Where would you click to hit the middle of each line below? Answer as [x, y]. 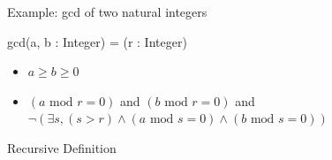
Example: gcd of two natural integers [107, 11]
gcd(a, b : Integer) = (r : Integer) [97, 41]
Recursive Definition [62, 147]
